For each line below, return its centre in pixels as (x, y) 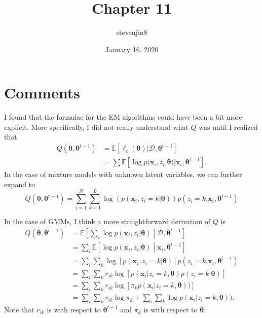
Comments (42, 93)
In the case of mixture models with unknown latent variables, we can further (123, 174)
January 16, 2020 (132, 49)
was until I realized (228, 127)
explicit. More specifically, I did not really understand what (96, 127)
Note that (19, 309)
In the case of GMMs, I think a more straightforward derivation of (107, 221)
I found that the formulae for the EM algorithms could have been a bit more (123, 117)
